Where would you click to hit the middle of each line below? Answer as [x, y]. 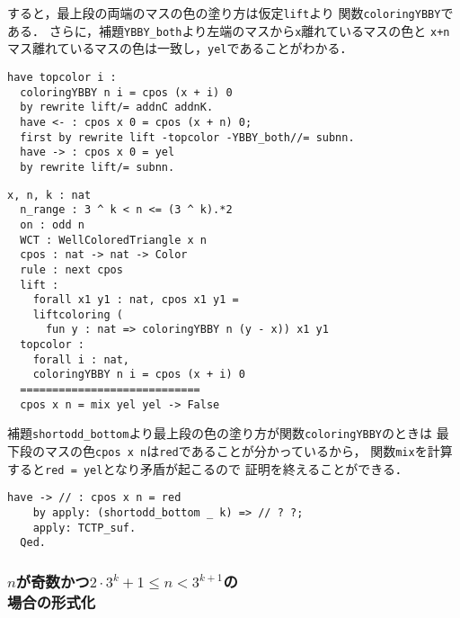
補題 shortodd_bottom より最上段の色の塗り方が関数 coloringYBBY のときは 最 [228, 433]
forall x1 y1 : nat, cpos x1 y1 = [136, 300]
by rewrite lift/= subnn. [97, 167]
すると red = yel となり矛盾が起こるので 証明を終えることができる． [208, 468]
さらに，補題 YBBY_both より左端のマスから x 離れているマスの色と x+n [249, 30]
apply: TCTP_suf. [84, 528]
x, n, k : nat [49, 195]
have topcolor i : [62, 77]
